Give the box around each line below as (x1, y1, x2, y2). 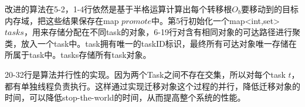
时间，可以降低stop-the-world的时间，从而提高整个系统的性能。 (5, 91, 246, 103)
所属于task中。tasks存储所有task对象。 (5, 49, 151, 61)
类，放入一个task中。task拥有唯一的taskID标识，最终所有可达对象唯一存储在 (5, 37, 297, 49)
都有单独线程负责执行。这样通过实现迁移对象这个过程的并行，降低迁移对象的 (5, 80, 300, 92)
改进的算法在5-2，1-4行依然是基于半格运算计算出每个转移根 (5, 3, 232, 15)
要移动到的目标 (241, 3, 299, 15)
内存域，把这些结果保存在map (5, 14, 119, 26)
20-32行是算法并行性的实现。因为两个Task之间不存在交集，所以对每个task (5, 68, 286, 80)
